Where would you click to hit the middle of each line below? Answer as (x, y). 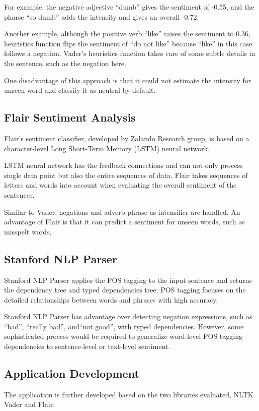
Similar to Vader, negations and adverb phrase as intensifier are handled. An (122, 212)
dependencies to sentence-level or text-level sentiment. (87, 346)
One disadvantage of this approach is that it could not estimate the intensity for (128, 80)
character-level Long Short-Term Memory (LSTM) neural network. (107, 148)
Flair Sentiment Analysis (70, 117)
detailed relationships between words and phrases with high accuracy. (111, 299)
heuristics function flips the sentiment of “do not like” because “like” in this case (128, 43)
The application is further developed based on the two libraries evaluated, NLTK (129, 394)
